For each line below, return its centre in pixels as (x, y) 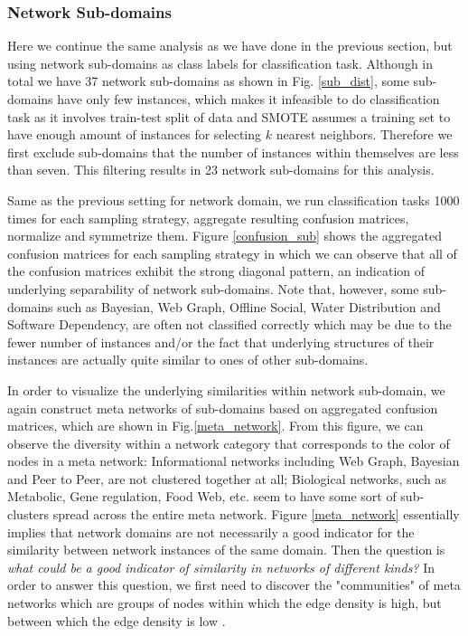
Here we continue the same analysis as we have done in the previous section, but (230, 46)
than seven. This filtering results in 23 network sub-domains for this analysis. (221, 170)
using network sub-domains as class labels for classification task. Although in (220, 63)
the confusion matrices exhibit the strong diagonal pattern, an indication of (216, 271)
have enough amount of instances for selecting (135, 134)
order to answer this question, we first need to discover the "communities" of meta (234, 585)
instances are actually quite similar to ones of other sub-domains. (188, 360)
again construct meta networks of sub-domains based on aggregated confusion (223, 408)
